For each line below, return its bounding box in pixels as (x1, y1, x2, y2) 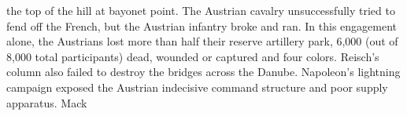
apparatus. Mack (6, 94, 87, 111)
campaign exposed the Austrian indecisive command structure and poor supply (6, 78, 388, 95)
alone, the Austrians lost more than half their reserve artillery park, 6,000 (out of (6, 33, 398, 49)
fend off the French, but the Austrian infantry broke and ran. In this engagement (6, 17, 398, 34)
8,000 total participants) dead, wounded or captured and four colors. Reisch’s (6, 48, 379, 64)
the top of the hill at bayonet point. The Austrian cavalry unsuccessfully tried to (6, 2, 395, 18)
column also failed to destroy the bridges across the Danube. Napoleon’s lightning (6, 63, 401, 80)
